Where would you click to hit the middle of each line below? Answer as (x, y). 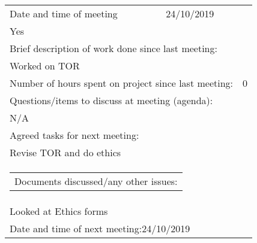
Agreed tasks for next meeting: (74, 135)
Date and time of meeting (64, 13)
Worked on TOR (45, 66)
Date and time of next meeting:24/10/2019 (100, 228)
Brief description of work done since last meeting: (113, 48)
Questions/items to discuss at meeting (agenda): (111, 100)
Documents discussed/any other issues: (96, 181)
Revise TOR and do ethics (65, 152)
